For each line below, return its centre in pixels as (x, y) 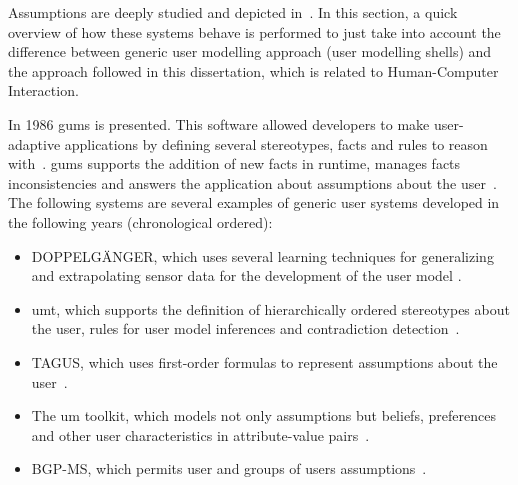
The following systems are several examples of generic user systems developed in (254, 202)
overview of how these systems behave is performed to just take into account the (254, 31)
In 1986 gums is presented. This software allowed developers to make (219, 123)
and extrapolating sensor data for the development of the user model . (246, 275)
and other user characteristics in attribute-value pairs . (200, 434)
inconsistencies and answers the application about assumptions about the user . (252, 182)
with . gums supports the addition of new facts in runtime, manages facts (234, 163)
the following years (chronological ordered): (140, 221)
